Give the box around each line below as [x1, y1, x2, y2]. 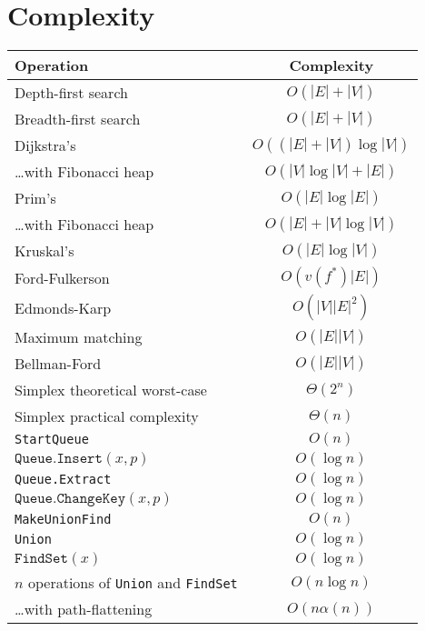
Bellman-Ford [15, 353, 102, 375]
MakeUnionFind [15, 512, 112, 527]
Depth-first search [15, 82, 128, 104]
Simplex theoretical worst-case [15, 379, 207, 401]
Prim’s [15, 187, 56, 209]
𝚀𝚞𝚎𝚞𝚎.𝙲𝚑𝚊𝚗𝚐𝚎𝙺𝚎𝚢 [15, 491, 126, 506]
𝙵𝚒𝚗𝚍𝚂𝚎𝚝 [15, 551, 68, 566]
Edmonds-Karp [15, 296, 112, 318]
